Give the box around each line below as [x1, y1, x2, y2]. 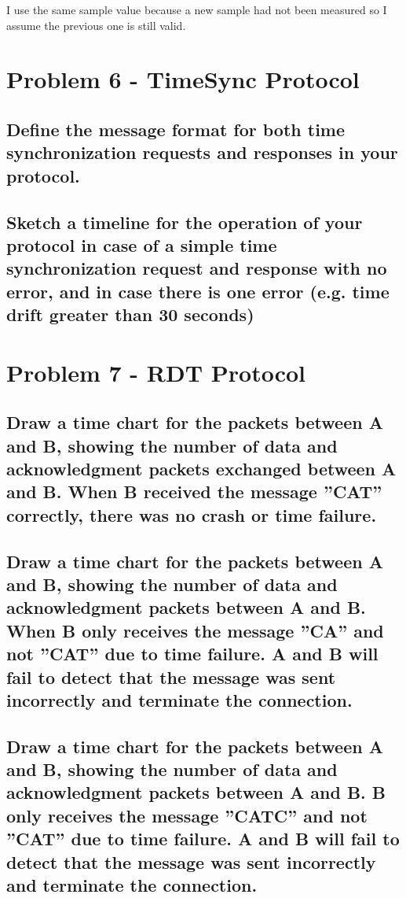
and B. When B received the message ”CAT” [6, 479, 382, 504]
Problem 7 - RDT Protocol [6, 356, 305, 388]
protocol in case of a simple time [6, 232, 277, 257]
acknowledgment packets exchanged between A [6, 456, 397, 481]
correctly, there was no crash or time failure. [6, 502, 377, 527]
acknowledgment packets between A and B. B [6, 780, 386, 804]
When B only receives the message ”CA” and [6, 618, 384, 642]
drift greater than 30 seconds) [6, 302, 254, 327]
